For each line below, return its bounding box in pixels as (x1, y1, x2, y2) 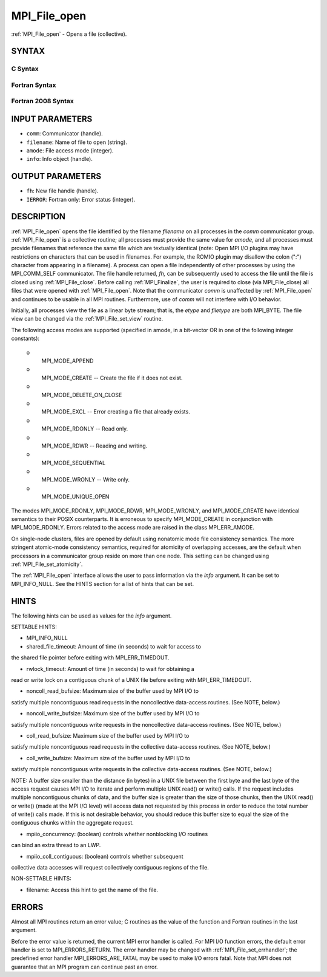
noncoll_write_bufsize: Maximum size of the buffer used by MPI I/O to (26, 710, 200, 717)
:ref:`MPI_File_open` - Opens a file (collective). (11, 30, 127, 38)
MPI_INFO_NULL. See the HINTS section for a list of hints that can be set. (11, 580, 194, 587)
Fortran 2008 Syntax (11, 97, 74, 106)
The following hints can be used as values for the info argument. (11, 612, 172, 619)
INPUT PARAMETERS (11, 114, 93, 124)
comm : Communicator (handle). (26, 130, 103, 137)
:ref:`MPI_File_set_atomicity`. (11, 560, 83, 568)
